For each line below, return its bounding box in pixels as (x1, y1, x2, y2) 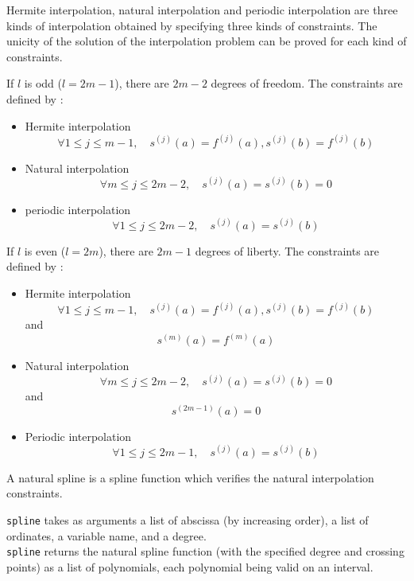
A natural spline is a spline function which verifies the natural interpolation (6, 469, 374, 485)
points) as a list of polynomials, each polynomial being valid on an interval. (6, 558, 373, 575)
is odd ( (24, 75, 62, 92)
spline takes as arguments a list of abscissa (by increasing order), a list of (6, 512, 369, 528)
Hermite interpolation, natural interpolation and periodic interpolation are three (6, 2, 398, 18)
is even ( (24, 242, 66, 259)
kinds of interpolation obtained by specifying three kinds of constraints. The (6, 17, 377, 33)
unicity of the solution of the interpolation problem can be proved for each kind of (6, 33, 407, 49)
